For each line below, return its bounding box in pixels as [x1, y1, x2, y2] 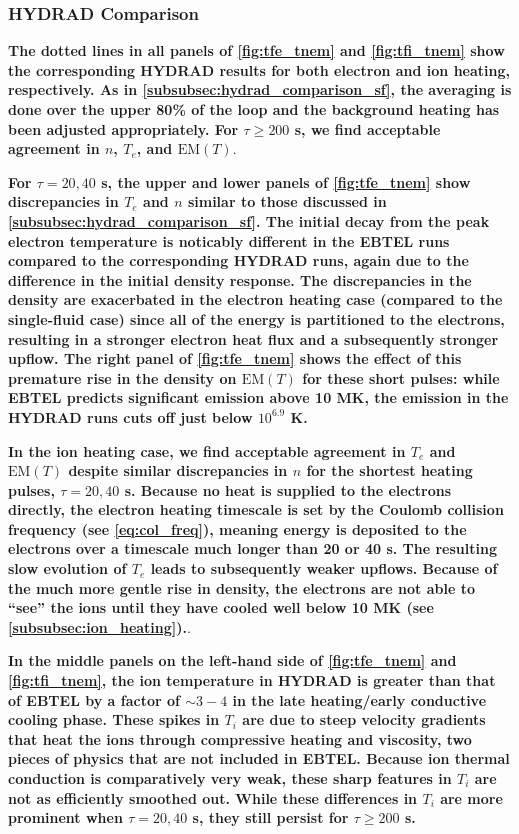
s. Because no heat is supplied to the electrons [124, 479, 452, 500]
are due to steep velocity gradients [242, 709, 486, 730]
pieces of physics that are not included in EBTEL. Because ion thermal [8, 748, 510, 769]
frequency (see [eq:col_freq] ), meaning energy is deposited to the [8, 518, 467, 539]
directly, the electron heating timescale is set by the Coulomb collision [8, 499, 504, 520]
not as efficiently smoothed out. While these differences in [8, 787, 418, 808]
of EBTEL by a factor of [8, 689, 180, 710]
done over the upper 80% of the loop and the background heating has [8, 99, 500, 119]
